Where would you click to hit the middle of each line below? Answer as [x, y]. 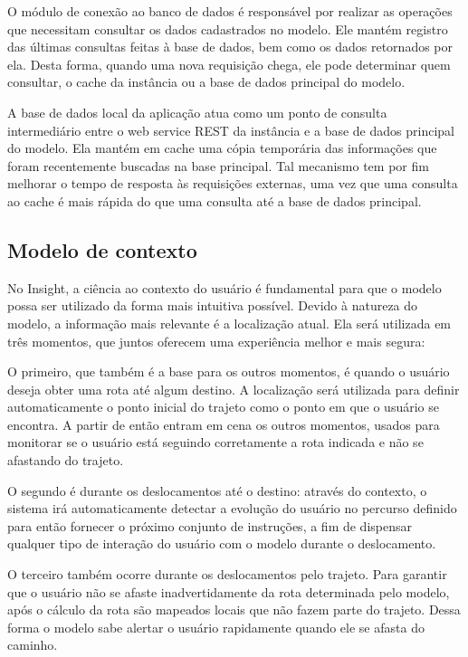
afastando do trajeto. [66, 460]
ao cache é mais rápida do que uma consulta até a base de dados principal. [215, 200]
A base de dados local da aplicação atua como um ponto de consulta [197, 112]
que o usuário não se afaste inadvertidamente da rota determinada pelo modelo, [229, 591]
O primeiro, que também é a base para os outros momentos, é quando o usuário [229, 371]
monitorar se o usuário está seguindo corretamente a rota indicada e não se [215, 442]
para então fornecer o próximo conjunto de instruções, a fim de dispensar [210, 525]
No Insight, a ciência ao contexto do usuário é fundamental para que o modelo [224, 287]
